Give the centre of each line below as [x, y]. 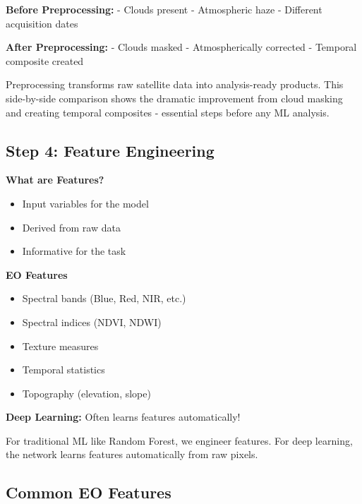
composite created [45, 60]
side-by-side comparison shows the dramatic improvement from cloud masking [174, 98]
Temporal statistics [64, 370]
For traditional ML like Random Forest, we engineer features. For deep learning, [179, 440]
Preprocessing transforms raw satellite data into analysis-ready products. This [175, 84]
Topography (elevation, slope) [86, 393]
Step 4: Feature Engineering [110, 150]
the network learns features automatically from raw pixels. [132, 454]
